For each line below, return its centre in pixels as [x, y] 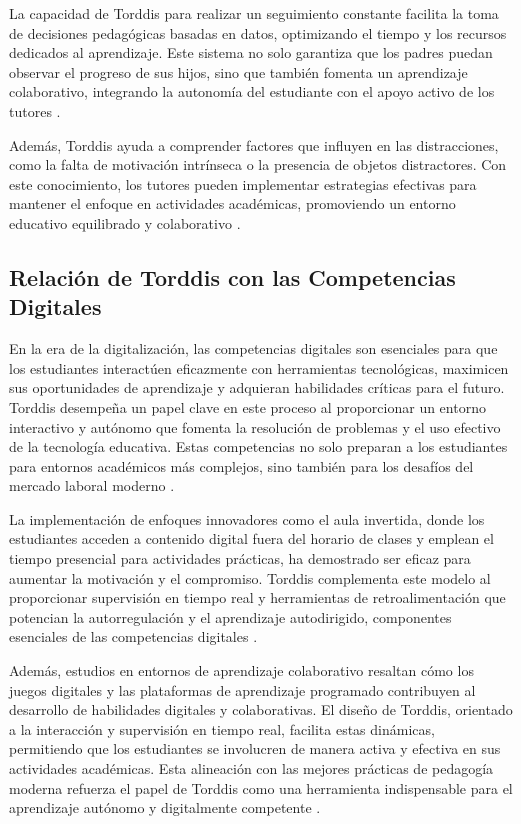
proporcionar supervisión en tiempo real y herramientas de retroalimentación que [257, 597]
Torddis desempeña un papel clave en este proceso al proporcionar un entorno [247, 406]
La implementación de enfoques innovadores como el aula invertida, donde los [247, 518]
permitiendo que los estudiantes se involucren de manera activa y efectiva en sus [255, 748]
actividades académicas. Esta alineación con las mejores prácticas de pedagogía [251, 768]
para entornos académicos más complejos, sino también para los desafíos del [241, 465]
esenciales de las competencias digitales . [133, 636]
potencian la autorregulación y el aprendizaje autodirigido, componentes [230, 616]
